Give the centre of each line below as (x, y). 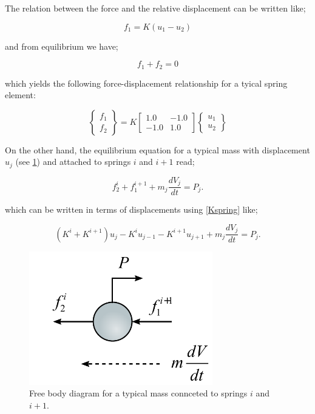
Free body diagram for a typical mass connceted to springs (138, 393)
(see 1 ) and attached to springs (73, 162)
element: (20, 95)
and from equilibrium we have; (62, 46)
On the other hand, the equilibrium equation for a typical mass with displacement (157, 149)
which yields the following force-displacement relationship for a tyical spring (146, 83)
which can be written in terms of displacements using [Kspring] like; (131, 209)
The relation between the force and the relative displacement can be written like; (155, 8)
